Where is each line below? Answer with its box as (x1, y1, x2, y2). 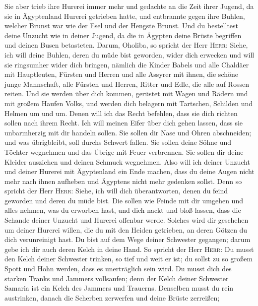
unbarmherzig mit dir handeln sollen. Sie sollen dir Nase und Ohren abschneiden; (4, 127, 252, 137)
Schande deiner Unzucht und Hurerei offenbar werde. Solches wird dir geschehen (4, 215, 249, 225)
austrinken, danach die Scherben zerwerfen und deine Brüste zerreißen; (4, 292, 220, 303)
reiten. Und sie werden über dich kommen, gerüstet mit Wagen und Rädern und (4, 88, 248, 99)
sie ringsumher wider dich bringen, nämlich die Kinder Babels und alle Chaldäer (4, 59, 249, 69)
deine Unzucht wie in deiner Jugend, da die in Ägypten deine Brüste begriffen (4, 30, 242, 40)
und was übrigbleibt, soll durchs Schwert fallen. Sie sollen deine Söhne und (4, 137, 232, 147)
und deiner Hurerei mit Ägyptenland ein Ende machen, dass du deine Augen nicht (4, 166, 255, 177)
